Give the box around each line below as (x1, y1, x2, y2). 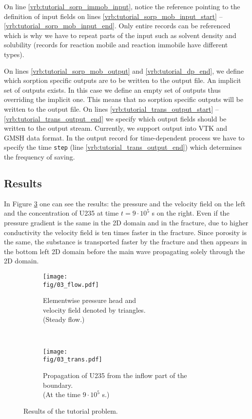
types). (4, 49, 24, 59)
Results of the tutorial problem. (23, 405, 118, 416)
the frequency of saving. (4, 151, 75, 161)
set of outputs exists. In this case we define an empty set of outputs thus (4, 84, 221, 95)
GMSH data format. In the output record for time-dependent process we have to (4, 132, 245, 142)
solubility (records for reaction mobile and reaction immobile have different (4, 40, 228, 50)
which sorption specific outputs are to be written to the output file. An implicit (4, 75, 241, 85)
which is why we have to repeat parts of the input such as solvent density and (4, 30, 236, 40)
